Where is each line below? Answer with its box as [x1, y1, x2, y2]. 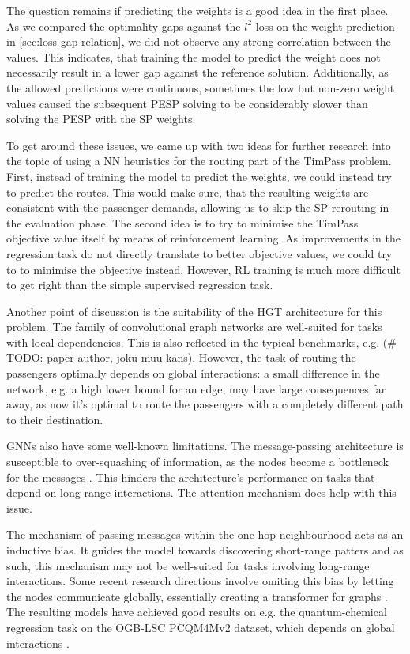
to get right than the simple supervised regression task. [6, 276, 273, 293]
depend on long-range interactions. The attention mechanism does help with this [6, 484, 397, 501]
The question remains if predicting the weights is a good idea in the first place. [6, 2, 389, 18]
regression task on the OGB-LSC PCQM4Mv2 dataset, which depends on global [6, 618, 395, 635]
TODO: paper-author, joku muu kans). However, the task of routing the [6, 349, 356, 366]
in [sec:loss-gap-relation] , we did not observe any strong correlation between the [6, 33, 391, 50]
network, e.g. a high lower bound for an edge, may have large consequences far [6, 380, 386, 397]
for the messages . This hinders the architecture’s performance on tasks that [6, 468, 375, 485]
